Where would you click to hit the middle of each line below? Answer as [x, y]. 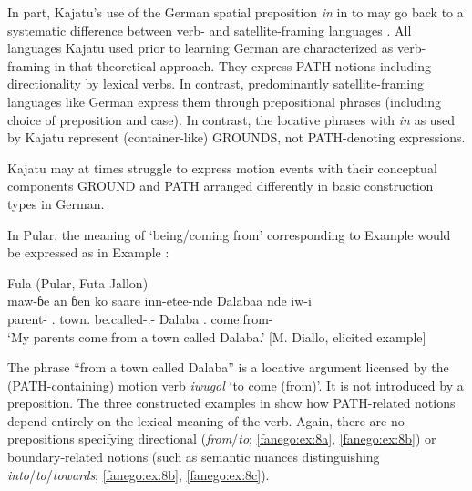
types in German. [56, 203]
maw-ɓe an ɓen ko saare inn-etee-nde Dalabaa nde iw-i [159, 301]
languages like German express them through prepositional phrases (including [225, 101]
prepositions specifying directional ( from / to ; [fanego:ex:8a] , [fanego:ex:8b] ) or [222, 439]
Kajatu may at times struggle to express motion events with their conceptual [222, 167]
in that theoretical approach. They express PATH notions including [242, 65]
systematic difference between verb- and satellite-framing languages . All [210, 30]
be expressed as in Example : [88, 252]
